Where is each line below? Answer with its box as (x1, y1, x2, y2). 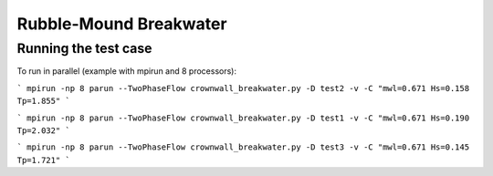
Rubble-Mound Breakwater (16, 14, 227, 34)
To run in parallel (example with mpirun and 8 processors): (16, 66, 237, 77)
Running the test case (16, 40, 152, 57)
